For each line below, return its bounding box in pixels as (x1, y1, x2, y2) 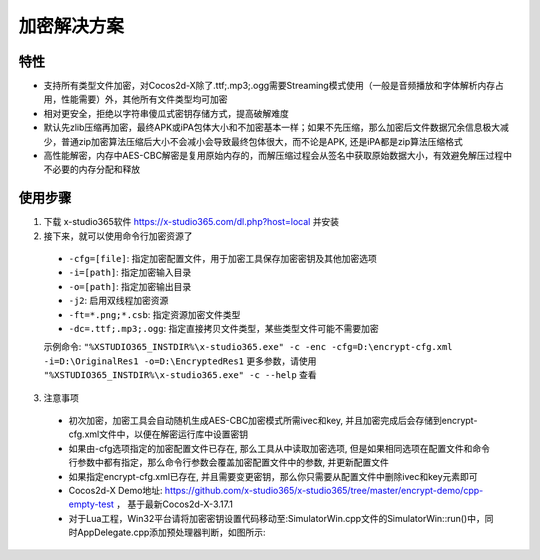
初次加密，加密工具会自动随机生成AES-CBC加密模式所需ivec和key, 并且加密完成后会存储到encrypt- (68, 415, 478, 426)
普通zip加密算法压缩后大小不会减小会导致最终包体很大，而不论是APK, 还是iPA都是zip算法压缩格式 (60, 135, 464, 147)
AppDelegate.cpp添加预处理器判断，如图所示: (76, 526, 266, 539)
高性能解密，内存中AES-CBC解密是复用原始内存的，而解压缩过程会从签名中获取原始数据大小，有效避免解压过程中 (43, 150, 513, 162)
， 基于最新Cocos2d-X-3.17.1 (116, 498, 234, 510)
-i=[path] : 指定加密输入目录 (68, 266, 192, 279)
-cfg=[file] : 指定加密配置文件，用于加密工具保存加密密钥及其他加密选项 (68, 253, 377, 265)
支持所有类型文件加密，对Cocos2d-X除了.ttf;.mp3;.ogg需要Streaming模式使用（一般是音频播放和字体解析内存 (43, 80, 495, 92)
